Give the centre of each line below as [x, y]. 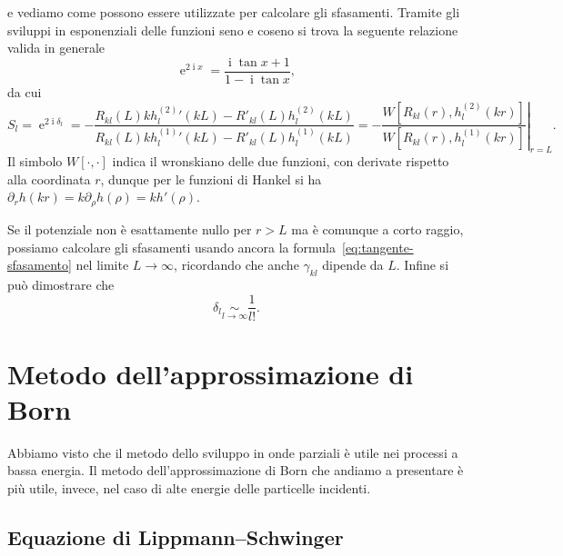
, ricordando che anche [236, 265]
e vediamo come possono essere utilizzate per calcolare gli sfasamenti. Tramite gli [234, 12]
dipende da [353, 265]
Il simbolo [35, 161]
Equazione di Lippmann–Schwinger [176, 537]
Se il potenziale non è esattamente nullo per [130, 228]
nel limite [102, 265]
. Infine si [422, 265]
